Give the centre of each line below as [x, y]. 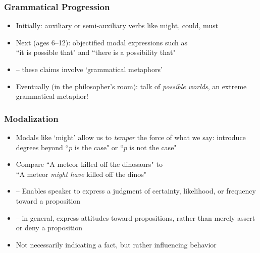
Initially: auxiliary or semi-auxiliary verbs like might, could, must [117, 25]
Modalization [31, 118]
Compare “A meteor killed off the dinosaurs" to [89, 164]
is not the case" [153, 147]
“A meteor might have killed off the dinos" [81, 174]
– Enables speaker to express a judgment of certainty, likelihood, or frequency [136, 191]
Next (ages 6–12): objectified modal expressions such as [101, 42]
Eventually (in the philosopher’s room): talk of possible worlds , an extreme [131, 86]
